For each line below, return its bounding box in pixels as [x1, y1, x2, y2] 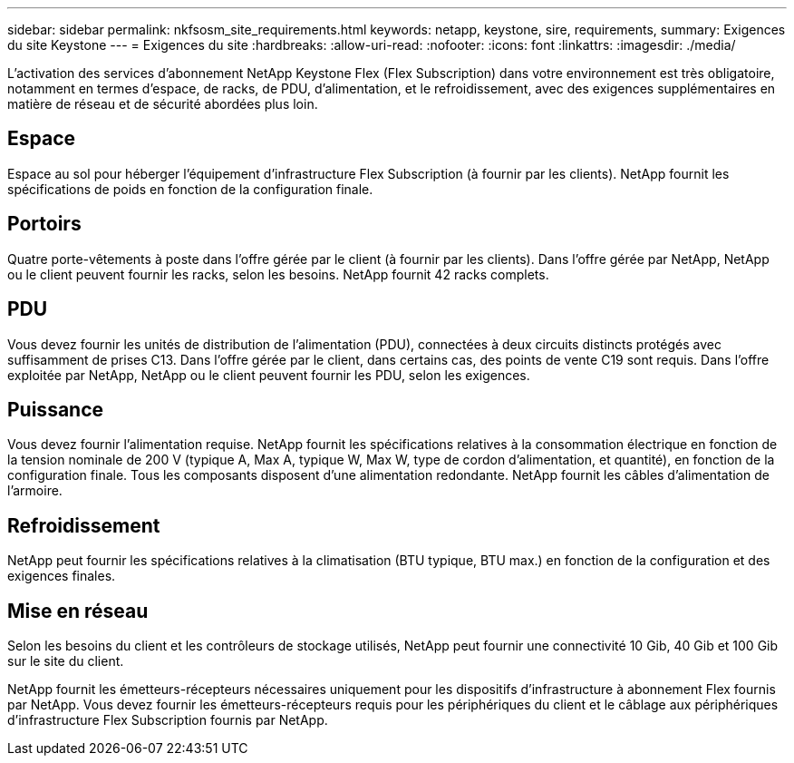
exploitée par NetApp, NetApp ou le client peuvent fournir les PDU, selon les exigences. [7, 367, 530, 383]
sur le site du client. [7, 653, 124, 670]
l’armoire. [7, 483, 63, 499]
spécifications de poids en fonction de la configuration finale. [7, 181, 373, 197]
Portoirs [7, 212, 82, 236]
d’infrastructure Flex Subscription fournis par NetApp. [7, 712, 328, 729]
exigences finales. [7, 568, 116, 584]
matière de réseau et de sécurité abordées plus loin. [7, 96, 318, 112]
